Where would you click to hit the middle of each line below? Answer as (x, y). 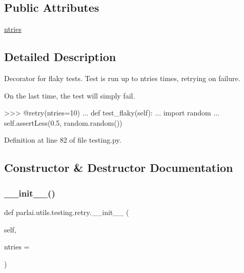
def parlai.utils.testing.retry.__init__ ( (67, 212)
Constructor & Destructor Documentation (119, 168)
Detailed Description (60, 57)
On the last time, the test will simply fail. (70, 95)
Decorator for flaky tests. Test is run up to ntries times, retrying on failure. (122, 78)
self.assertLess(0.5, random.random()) (63, 122)
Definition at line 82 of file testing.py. (63, 140)
